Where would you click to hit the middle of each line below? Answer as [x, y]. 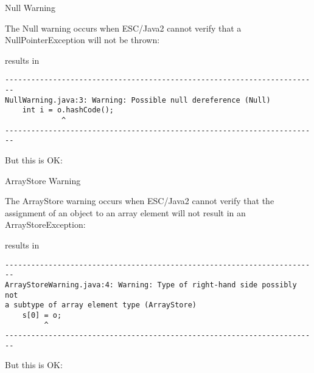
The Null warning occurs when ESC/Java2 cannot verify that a [123, 28]
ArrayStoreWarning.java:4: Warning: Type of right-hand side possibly [151, 285]
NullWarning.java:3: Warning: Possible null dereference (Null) [138, 100]
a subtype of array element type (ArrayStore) [101, 305]
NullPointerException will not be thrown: [82, 40]
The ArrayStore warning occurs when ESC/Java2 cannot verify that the [140, 201]
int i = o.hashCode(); [68, 110]
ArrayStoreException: [45, 224]
